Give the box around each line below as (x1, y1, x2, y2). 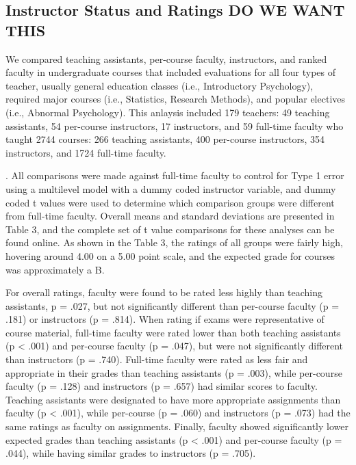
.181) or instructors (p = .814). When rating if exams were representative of (5, 312, 325, 326)
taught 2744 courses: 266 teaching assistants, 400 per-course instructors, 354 (5, 132, 325, 146)
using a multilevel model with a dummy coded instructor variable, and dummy (5, 181, 336, 196)
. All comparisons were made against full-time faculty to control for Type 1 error (5, 168, 344, 183)
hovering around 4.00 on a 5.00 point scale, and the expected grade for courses (5, 248, 335, 263)
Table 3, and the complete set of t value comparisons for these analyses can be (5, 222, 335, 236)
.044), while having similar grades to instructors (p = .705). (5, 446, 256, 460)
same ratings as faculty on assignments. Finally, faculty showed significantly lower (5, 419, 348, 434)
